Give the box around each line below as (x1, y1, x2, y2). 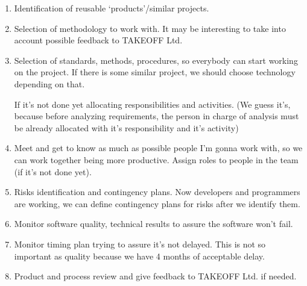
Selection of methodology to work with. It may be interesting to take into (14, 22, 286, 34)
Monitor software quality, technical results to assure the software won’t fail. (14, 217, 293, 230)
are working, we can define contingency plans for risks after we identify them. (14, 197, 300, 210)
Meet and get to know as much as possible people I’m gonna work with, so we (14, 141, 303, 154)
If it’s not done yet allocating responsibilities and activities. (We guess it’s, (14, 98, 291, 110)
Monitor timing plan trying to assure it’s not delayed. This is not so (14, 237, 266, 250)
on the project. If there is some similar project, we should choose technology (14, 66, 296, 78)
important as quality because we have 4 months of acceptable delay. (14, 249, 265, 262)
